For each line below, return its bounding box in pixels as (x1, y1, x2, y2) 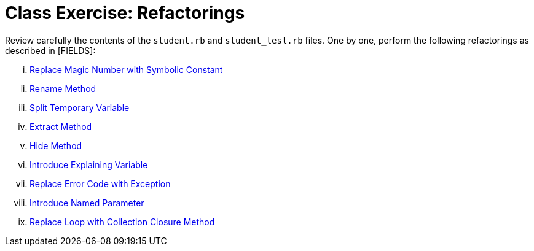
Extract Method (29, 121, 92, 132)
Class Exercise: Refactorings (5, 2, 245, 23)
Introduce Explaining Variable (29, 159, 148, 170)
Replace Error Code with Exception (29, 178, 171, 189)
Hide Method (29, 140, 82, 151)
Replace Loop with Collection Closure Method (29, 216, 215, 227)
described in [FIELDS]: (5, 45, 96, 56)
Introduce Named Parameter (29, 197, 144, 208)
